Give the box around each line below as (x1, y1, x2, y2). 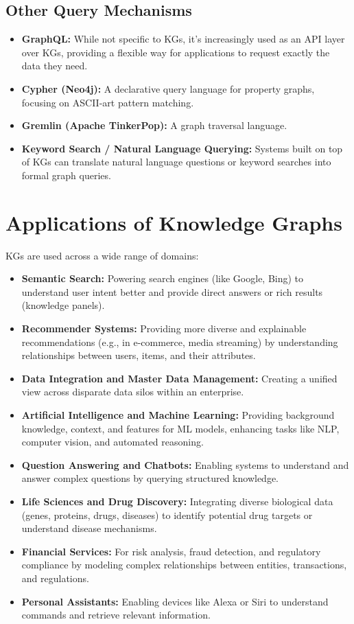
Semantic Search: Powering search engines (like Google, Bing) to (21, 271, 304, 286)
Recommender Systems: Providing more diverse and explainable (21, 321, 307, 336)
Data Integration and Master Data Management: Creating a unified (21, 371, 338, 385)
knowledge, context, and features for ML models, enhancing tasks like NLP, (21, 421, 340, 435)
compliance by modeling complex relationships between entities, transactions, (21, 557, 347, 572)
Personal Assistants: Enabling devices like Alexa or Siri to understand (21, 594, 329, 608)
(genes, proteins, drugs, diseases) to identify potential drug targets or (21, 507, 313, 522)
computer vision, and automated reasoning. (21, 435, 204, 449)
